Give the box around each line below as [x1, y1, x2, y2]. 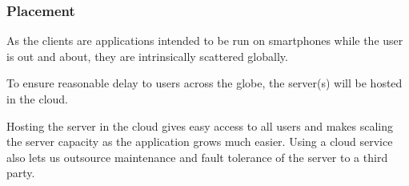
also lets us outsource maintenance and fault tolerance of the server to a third [6, 148, 388, 165]
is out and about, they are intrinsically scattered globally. [6, 47, 288, 64]
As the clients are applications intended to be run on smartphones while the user [6, 32, 403, 49]
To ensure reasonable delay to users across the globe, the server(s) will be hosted [6, 75, 403, 91]
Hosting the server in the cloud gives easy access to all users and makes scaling [6, 117, 394, 134]
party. [6, 164, 35, 181]
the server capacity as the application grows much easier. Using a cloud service [6, 133, 393, 150]
